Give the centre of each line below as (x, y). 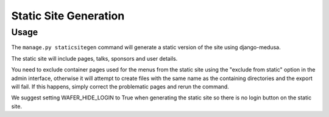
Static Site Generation (68, 16)
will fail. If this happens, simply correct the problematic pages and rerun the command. (120, 86)
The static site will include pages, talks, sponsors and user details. (94, 58)
